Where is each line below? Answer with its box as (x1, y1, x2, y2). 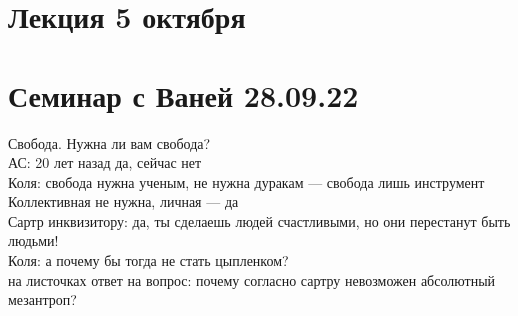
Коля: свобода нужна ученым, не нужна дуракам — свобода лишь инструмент (8, 171, 485, 192)
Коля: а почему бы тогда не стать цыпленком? (8, 250, 289, 271)
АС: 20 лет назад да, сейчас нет (8, 152, 202, 173)
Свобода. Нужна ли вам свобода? (8, 132, 211, 153)
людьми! (8, 230, 59, 251)
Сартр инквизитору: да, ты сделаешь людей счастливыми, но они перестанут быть (8, 210, 511, 231)
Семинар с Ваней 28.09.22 (8, 74, 359, 115)
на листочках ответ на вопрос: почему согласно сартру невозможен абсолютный (8, 269, 496, 290)
